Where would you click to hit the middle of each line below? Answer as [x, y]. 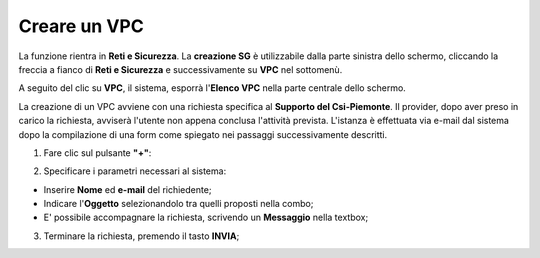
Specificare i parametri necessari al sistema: [135, 171]
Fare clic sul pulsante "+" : [97, 152]
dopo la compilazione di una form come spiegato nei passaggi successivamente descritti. [203, 134]
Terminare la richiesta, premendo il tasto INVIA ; [141, 236]
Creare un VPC [81, 26]
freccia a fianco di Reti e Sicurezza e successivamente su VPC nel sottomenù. [180, 69]
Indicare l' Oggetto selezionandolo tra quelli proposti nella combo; [178, 204]
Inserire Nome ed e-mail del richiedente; [127, 189]
